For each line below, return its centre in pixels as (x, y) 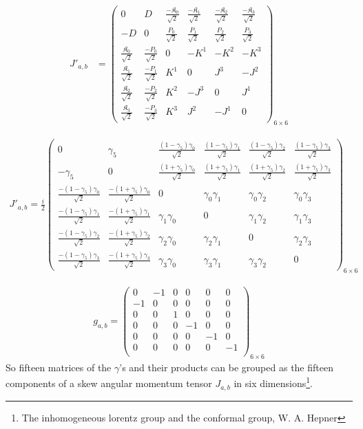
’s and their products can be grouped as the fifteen (226, 367)
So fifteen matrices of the (59, 367)
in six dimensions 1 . (273, 382)
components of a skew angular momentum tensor (109, 383)
